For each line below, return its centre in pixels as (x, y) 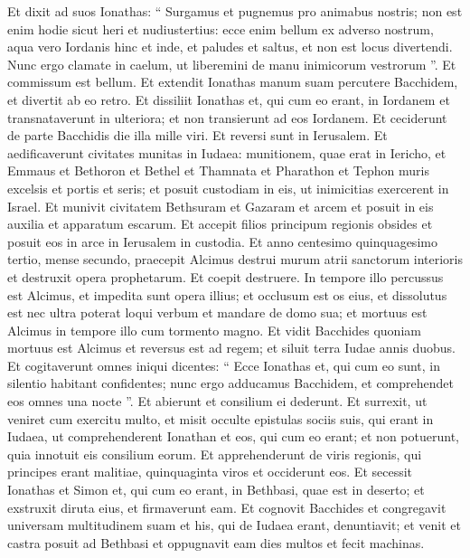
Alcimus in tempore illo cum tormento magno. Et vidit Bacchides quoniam (214, 330)
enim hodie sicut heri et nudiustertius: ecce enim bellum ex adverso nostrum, (221, 28)
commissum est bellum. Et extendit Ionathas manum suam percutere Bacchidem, (233, 82)
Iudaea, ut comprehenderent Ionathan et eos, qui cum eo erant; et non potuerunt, (233, 436)
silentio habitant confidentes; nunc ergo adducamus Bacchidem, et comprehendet (230, 383)
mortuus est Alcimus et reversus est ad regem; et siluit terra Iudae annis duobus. (231, 348)
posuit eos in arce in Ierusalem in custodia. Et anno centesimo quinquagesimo (222, 241)
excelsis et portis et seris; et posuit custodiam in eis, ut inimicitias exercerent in (228, 188)
